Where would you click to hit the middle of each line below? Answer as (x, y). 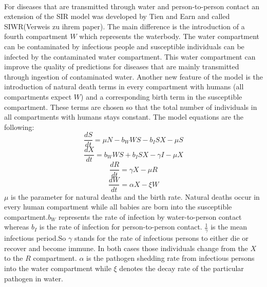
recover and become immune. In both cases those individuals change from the (126, 248)
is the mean (229, 227)
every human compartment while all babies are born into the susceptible (118, 207)
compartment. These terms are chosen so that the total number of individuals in (131, 107)
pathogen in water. (34, 278)
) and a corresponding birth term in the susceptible (161, 96)
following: (19, 127)
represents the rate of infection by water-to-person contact (150, 216)
